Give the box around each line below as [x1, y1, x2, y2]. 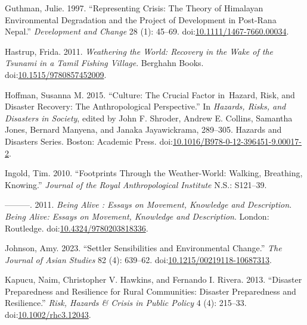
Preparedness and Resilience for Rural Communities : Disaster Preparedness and [5, 285, 296, 297]
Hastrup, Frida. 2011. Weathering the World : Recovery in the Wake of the [5, 45, 273, 57]
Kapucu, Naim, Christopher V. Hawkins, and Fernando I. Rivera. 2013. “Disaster [5, 273, 302, 286]
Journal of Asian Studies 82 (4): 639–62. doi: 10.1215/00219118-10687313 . [5, 253, 272, 265]
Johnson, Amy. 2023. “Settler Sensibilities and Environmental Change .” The [5, 242, 282, 254]
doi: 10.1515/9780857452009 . [5, 68, 107, 80]
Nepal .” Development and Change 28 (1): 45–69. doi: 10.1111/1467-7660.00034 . [5, 25, 289, 37]
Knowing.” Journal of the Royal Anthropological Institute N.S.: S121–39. [5, 178, 267, 190]
